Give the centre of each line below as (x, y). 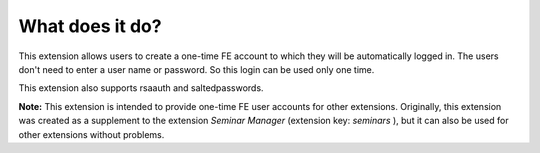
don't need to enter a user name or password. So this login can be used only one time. (196, 69)
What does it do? (90, 26)
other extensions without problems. (91, 134)
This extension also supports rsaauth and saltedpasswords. (141, 88)
